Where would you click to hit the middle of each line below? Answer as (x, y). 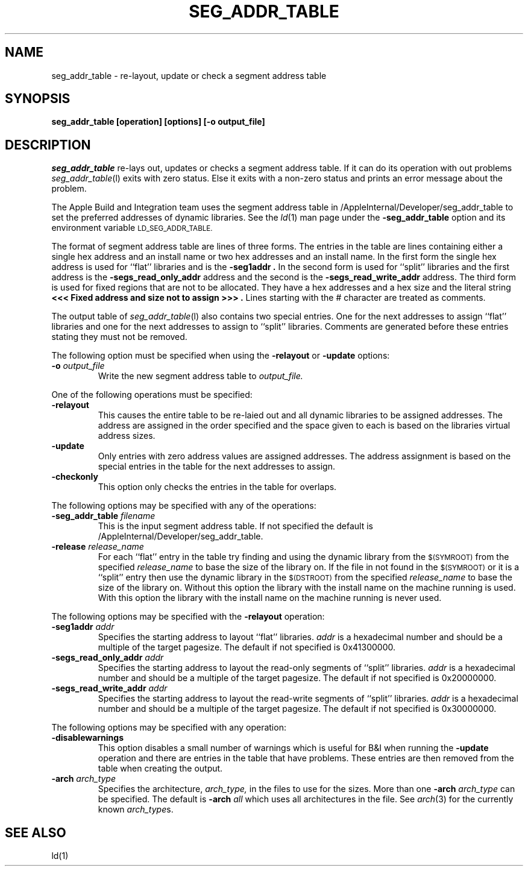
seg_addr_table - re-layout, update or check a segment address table (189, 75)
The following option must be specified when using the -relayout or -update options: (221, 356)
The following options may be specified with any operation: (169, 728)
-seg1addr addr (83, 627)
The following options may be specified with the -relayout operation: (188, 617)
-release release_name (98, 547)
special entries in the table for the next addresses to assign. (216, 467)
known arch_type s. (136, 810)
